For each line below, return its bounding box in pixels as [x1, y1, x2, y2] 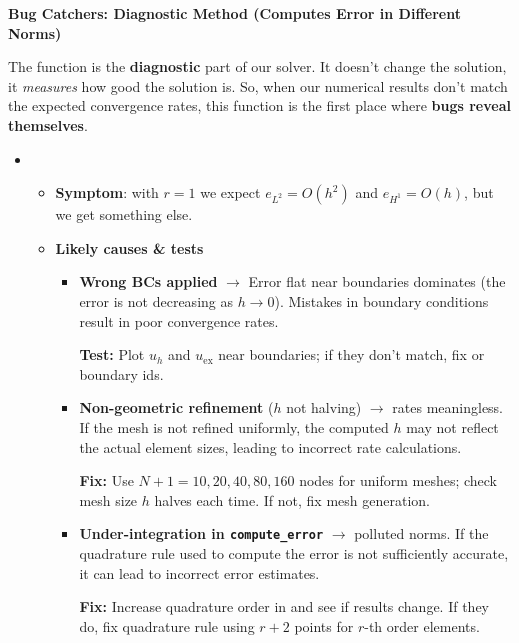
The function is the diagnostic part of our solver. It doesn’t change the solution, [8, 56, 507, 77]
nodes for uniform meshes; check [299, 470, 498, 491]
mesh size [79, 489, 138, 510]
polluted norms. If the [354, 523, 489, 544]
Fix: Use [79, 470, 134, 491]
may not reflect [406, 416, 499, 437]
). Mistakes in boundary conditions [274, 290, 489, 311]
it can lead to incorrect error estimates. [79, 562, 320, 583]
